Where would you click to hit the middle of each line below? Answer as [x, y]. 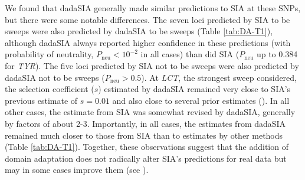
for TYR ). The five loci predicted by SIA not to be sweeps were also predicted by [152, 65]
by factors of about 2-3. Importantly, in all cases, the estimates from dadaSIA [145, 123]
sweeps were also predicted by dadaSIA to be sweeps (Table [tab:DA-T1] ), [139, 31]
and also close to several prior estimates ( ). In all [201, 100]
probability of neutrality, [49, 54]
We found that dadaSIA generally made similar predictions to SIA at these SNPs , [153, 8]
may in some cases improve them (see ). [77, 170]
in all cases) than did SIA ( [190, 54]
